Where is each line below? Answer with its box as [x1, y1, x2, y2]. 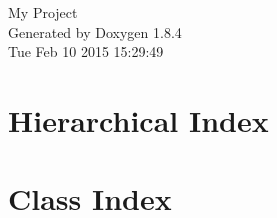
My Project [8, 2, 78, 22]
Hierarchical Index [8, 99, 269, 140]
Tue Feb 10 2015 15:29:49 [8, 41, 164, 62]
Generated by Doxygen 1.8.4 [8, 21, 182, 42]
